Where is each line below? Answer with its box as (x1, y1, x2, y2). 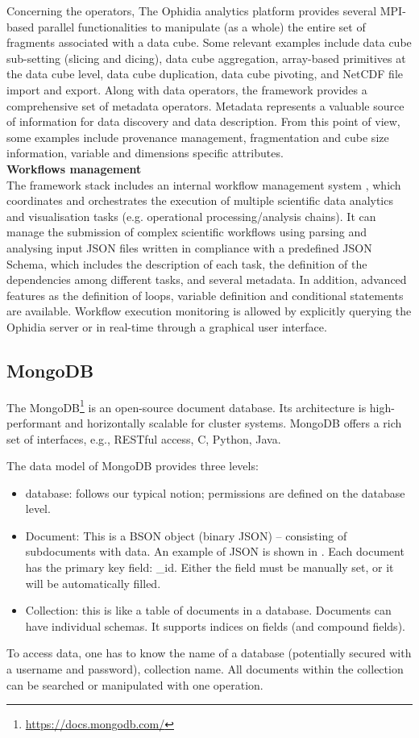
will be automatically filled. (25, 574, 161, 591)
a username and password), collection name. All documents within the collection (6, 661, 404, 678)
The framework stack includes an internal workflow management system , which (6, 176, 401, 193)
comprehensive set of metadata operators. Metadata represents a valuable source (6, 97, 404, 114)
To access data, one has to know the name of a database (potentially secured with (6, 644, 412, 661)
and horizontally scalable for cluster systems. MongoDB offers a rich (64, 414, 402, 431)
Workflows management (6, 160, 142, 177)
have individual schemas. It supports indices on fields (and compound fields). (25, 617, 405, 634)
